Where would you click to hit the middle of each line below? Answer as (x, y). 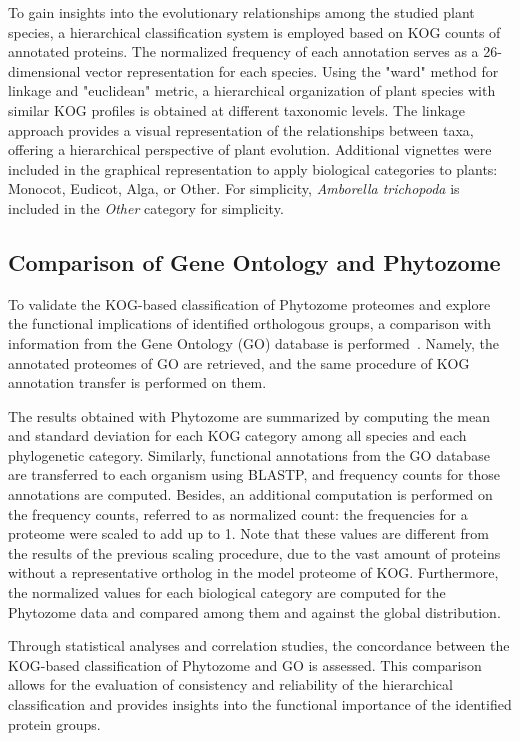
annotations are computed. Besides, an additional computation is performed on (250, 494)
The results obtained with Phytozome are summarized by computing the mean (249, 415)
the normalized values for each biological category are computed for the (227, 592)
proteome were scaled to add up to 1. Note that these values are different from (249, 533)
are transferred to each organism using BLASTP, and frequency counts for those (254, 474)
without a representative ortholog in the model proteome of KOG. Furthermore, (253, 572)
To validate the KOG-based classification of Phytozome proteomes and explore (249, 303)
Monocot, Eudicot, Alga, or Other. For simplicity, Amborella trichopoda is (234, 188)
